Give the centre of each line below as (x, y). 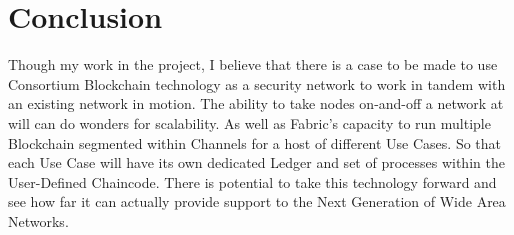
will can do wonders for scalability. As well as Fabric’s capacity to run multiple (249, 122)
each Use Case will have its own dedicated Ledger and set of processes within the (256, 162)
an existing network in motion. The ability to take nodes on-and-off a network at (256, 103)
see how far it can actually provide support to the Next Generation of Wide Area (257, 201)
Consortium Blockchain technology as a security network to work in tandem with (257, 83)
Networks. (38, 220)
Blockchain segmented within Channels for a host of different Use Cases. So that (255, 142)
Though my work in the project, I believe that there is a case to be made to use (253, 64)
